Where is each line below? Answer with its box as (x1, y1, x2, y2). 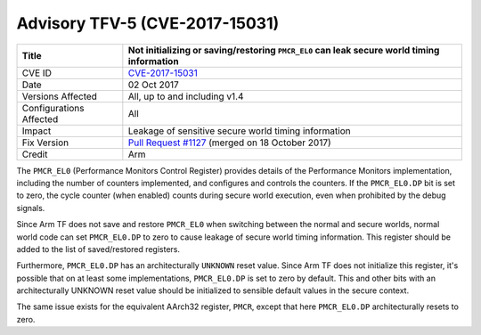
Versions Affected (21, 90, 98, 102)
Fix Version (21, 136, 69, 149)
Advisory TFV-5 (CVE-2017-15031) (16, 13, 280, 33)
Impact (21, 125, 52, 137)
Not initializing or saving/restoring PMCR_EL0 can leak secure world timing (127, 44, 440, 56)
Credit (21, 148, 48, 160)
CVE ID (21, 67, 53, 79)
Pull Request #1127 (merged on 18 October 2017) (127, 136, 331, 149)
